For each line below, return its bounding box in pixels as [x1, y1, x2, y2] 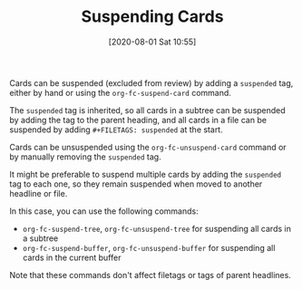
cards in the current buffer [22, 252, 122, 263]
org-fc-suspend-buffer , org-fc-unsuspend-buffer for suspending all [22, 242, 276, 253]
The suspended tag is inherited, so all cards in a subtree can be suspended [9, 104, 286, 115]
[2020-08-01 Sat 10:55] [108, 36, 197, 47]
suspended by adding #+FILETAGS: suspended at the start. [9, 124, 224, 135]
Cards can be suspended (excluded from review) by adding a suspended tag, [9, 77, 294, 88]
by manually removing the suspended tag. [9, 151, 161, 162]
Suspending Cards [81, 6, 224, 27]
